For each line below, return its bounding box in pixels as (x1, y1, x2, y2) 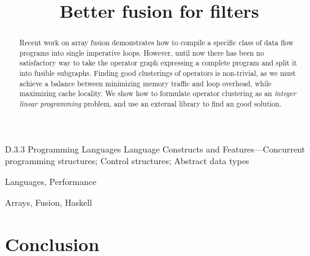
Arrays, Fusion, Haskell (5, 195, 93, 208)
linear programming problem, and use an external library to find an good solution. (19, 99, 282, 109)
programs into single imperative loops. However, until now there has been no (19, 47, 264, 58)
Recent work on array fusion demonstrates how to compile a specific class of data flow (19, 37, 293, 48)
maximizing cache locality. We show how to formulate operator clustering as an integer (19, 88, 297, 99)
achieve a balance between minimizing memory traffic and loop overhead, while (19, 78, 272, 88)
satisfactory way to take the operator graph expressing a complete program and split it (19, 58, 297, 68)
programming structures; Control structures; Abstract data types (5, 154, 249, 167)
